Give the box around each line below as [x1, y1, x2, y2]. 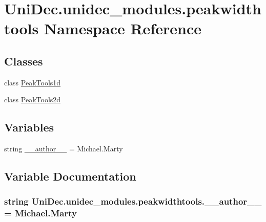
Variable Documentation [4, 168, 136, 184]
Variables [4, 119, 54, 135]
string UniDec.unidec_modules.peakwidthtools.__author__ [4, 195, 262, 208]
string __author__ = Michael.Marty [4, 143, 123, 154]
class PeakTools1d [4, 77, 61, 87]
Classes [4, 53, 43, 69]
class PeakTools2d [4, 94, 61, 105]
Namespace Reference [44, 18, 201, 39]
